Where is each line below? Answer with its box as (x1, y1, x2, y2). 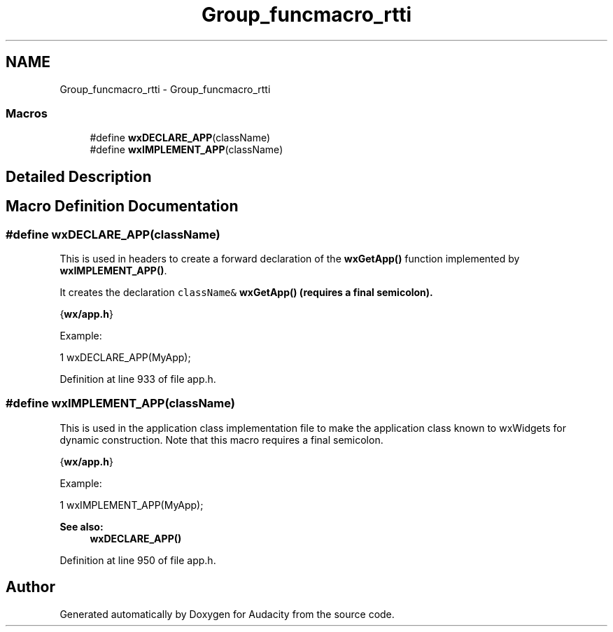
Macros (6, 106, 48, 120)
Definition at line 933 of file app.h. (59, 372, 216, 385)
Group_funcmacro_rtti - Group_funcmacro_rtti (59, 83, 271, 95)
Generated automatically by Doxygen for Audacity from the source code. (59, 608, 395, 620)
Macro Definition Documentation (6, 197, 239, 216)
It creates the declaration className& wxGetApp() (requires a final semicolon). (59, 286, 433, 298)
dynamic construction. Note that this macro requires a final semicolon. (59, 433, 383, 446)
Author (6, 578, 55, 596)
